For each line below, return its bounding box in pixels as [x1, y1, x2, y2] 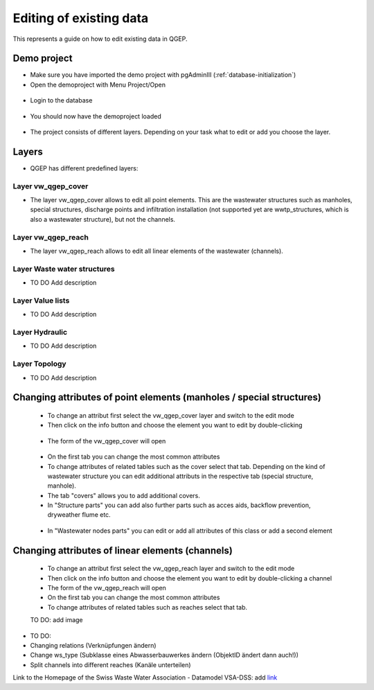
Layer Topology [12, 359, 66, 369]
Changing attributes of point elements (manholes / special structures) [12, 391, 321, 403]
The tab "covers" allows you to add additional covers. [47, 491, 201, 499]
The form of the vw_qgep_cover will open [47, 436, 166, 445]
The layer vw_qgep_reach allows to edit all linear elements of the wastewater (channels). [30, 247, 283, 255]
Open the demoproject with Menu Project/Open [30, 80, 166, 89]
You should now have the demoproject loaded [30, 112, 162, 121]
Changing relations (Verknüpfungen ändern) [30, 642, 157, 649]
